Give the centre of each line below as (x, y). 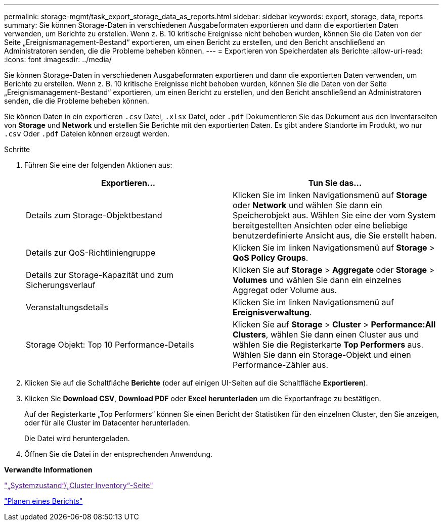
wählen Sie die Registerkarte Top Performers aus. (328, 345)
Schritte (17, 149)
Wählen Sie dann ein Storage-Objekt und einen (322, 355)
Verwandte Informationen (48, 470)
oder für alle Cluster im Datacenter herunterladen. (107, 423)
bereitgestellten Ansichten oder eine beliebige (320, 225)
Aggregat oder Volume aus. (285, 290)
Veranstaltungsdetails (67, 307)
